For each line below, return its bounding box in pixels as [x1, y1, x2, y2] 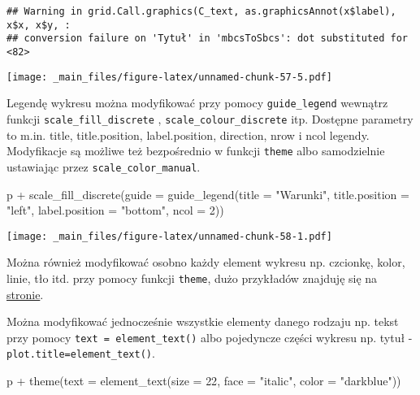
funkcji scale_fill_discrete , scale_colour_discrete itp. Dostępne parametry [6, 110, 414, 127]
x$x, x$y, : [6, 19, 71, 31]
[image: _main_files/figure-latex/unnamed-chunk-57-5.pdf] [6, 71, 332, 83]
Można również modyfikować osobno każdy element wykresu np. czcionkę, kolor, [6, 254, 405, 271]
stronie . [6, 285, 44, 302]
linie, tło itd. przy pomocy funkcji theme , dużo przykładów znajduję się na [6, 269, 378, 286]
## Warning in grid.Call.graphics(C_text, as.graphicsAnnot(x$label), [6, 6, 396, 17]
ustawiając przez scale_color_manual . [6, 158, 201, 175]
